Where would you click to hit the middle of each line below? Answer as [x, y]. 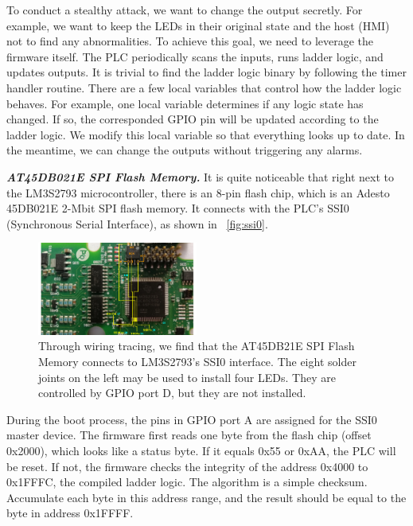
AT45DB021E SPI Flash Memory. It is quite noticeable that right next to [200, 176]
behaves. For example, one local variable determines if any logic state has [185, 103]
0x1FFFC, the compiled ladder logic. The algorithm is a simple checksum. [187, 482]
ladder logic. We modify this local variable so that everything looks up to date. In [206, 134]
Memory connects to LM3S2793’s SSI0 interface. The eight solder [197, 361]
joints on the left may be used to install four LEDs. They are [187, 377]
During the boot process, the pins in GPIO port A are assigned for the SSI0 [192, 419]
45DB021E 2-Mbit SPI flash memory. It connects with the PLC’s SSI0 [178, 208]
